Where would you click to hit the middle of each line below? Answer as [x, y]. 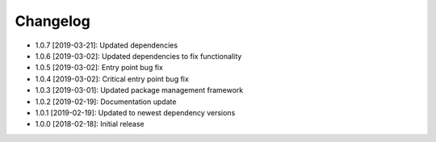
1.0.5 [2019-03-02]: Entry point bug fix [99, 68]
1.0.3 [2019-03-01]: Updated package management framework [139, 90]
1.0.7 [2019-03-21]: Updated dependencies [106, 45]
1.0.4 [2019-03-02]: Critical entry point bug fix [112, 79]
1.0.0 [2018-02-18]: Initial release [90, 124]
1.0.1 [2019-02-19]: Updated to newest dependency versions [135, 112]
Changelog [52, 21]
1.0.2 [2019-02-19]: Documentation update [106, 102]
